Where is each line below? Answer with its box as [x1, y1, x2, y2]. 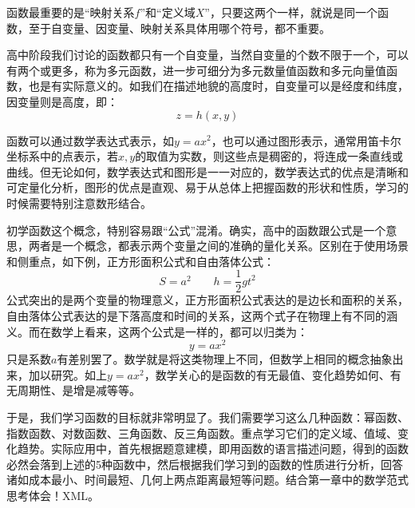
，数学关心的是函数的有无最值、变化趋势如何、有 [144, 366, 401, 383]
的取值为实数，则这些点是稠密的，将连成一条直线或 [135, 148, 404, 165]
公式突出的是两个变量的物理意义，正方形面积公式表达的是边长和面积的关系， [6, 292, 409, 308]
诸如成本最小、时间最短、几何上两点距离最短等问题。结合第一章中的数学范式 [6, 471, 409, 488]
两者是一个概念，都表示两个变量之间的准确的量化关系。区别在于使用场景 [28, 237, 409, 254]
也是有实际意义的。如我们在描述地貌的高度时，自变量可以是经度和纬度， [28, 77, 409, 94]
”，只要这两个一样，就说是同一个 [204, 4, 377, 20]
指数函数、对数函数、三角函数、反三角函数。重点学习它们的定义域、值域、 [6, 424, 397, 441]
